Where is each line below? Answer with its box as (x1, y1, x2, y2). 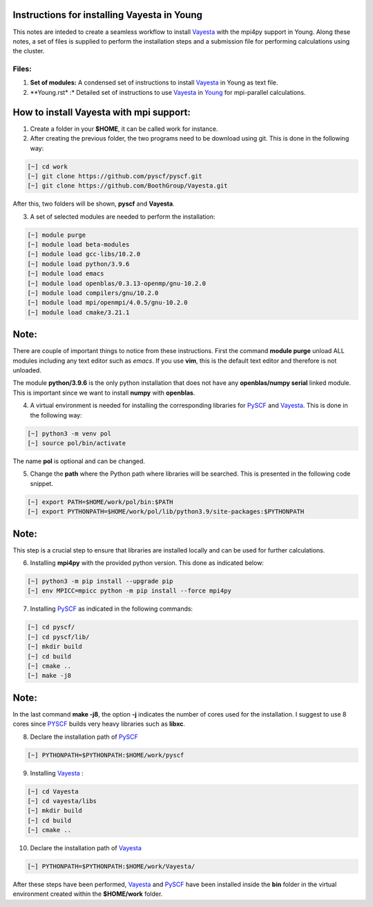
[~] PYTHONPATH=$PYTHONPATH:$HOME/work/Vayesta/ (27, 863, 195, 870)
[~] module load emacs (27, 270, 104, 278)
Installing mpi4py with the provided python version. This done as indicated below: (30, 559, 264, 567)
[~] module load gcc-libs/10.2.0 (27, 250, 141, 258)
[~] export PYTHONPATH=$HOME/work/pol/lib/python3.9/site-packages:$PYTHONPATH (27, 508, 305, 516)
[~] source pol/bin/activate (27, 439, 126, 447)
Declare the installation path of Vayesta (30, 844, 142, 852)
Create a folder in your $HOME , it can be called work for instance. (30, 125, 218, 133)
